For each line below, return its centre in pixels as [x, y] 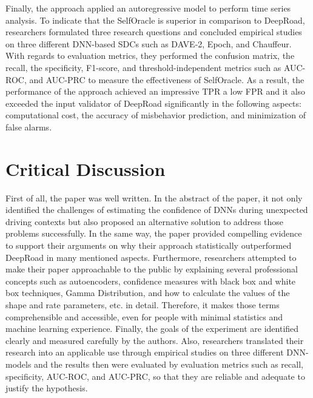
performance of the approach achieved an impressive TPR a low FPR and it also [156, 91]
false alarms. [29, 126]
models [19, 364]
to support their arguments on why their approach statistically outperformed [149, 245]
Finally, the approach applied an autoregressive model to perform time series [148, 8]
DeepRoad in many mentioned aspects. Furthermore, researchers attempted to [151, 257]
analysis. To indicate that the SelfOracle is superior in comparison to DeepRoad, [155, 20]
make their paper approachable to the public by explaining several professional [152, 269]
